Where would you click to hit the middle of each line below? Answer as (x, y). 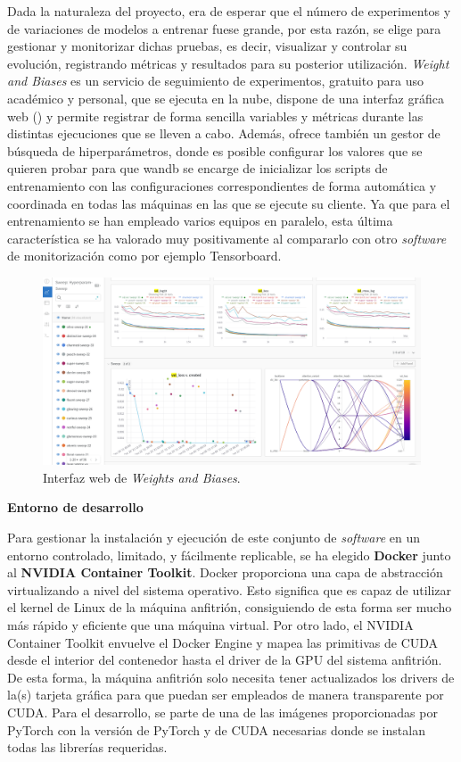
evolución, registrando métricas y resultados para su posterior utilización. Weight (228, 63)
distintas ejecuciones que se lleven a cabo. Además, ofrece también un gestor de (224, 133)
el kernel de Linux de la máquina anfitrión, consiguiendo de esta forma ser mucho (230, 607)
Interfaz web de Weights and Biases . (142, 477)
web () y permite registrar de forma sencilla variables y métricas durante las (215, 116)
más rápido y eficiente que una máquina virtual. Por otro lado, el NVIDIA (210, 625)
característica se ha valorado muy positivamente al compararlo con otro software (227, 238)
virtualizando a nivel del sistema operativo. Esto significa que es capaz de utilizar (230, 589)
